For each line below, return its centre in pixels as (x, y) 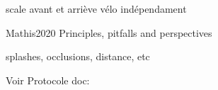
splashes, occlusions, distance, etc (78, 56)
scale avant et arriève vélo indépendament (96, 9)
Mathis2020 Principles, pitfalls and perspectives (109, 32)
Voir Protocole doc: (48, 80)
